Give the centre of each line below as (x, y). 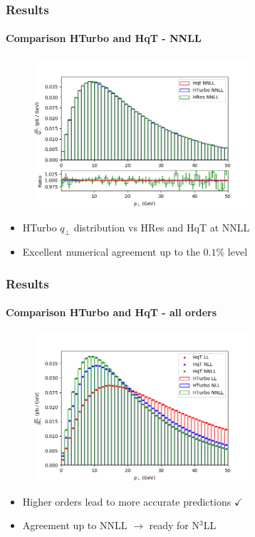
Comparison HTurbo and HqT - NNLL (104, 38)
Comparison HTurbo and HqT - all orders (111, 312)
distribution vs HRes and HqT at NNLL (162, 227)
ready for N (174, 525)
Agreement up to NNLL (75, 525)
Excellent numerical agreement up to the (111, 252)
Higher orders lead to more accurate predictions (127, 501)
